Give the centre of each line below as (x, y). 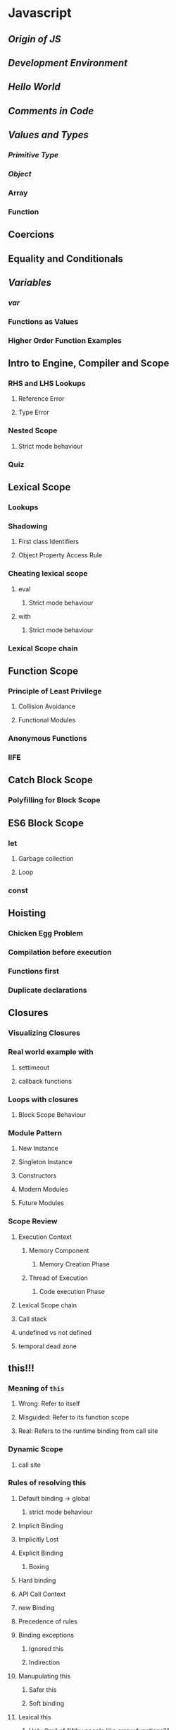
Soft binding (46, 1703)
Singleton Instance (45, 1162)
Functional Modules (47, 720)
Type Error (34, 412)
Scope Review (33, 1221)
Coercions (31, 235)
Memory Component (59, 1250)
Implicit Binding (40, 1525)
